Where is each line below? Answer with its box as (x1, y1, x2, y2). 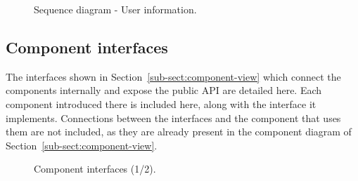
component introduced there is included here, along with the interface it (6, 96, 317, 111)
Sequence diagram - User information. (34, 2, 197, 16)
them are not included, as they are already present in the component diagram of (6, 124, 352, 139)
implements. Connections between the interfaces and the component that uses (6, 110, 341, 125)
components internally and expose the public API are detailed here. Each (6, 83, 322, 98)
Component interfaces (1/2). (34, 161, 156, 176)
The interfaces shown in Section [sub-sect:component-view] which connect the (6, 69, 341, 83)
